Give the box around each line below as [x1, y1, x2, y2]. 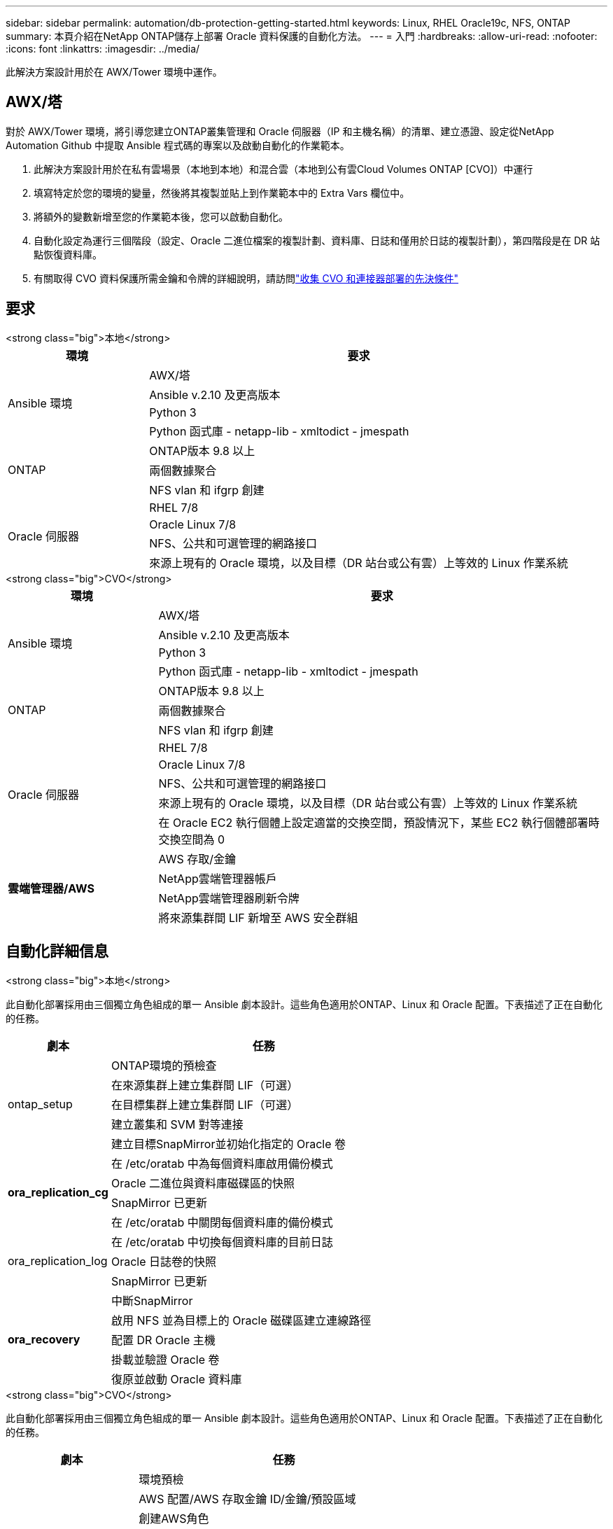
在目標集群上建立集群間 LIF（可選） [111, 1097, 299, 1112]
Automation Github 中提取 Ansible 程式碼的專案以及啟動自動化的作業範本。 [6, 139, 350, 151]
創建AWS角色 [139, 1511, 209, 1525]
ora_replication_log [8, 1253, 108, 1268]
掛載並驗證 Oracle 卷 [111, 1352, 220, 1367]
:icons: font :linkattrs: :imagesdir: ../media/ [6, 43, 200, 55]
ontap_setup [8, 1096, 73, 1111]
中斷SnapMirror [111, 1293, 193, 1308]
